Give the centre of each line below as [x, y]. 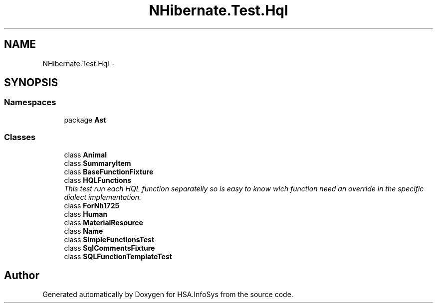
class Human [86, 214]
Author [22, 275]
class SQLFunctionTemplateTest [118, 256]
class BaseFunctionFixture [109, 171]
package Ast [85, 120]
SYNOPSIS [31, 83]
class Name [84, 231]
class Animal [86, 154]
